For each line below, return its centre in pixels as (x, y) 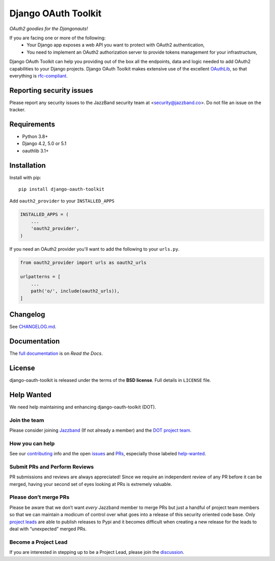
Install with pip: (25, 177)
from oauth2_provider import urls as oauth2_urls (83, 262)
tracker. (17, 110)
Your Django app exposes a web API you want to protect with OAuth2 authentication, (116, 45)
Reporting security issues (51, 90)
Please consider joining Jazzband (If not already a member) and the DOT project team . (101, 430)
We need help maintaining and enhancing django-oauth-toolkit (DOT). (83, 407)
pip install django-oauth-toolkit (61, 189)
